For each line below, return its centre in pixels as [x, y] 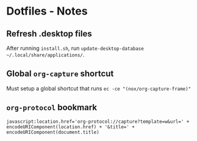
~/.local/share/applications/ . [45, 55]
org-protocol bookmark [52, 108]
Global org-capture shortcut [60, 74]
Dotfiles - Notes [47, 11]
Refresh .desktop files [49, 34]
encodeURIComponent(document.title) [53, 132]
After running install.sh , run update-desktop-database [75, 48]
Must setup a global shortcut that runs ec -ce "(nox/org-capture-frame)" [99, 88]
